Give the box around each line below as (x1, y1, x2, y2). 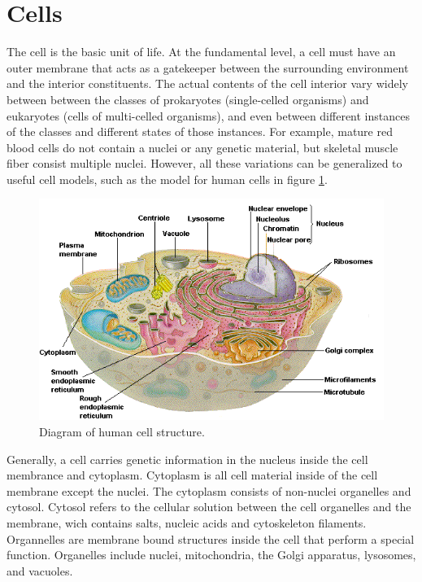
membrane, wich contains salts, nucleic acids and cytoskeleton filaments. (7, 514, 367, 531)
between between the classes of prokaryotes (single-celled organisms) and (7, 90, 369, 107)
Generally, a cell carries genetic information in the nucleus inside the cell (7, 450, 368, 467)
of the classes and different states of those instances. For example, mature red (7, 123, 393, 140)
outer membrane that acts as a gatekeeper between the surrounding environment (7, 59, 409, 76)
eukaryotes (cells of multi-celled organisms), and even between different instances (7, 107, 410, 124)
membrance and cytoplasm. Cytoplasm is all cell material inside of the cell (7, 466, 378, 484)
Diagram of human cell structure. (39, 423, 205, 440)
